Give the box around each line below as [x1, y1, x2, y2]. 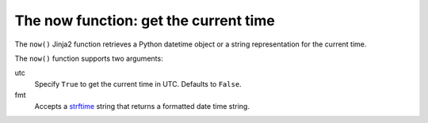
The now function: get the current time [14, 12, 275, 29]
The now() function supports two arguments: [14, 54, 163, 63]
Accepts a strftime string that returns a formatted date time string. [34, 101, 250, 110]
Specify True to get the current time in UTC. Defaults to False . [34, 79, 242, 88]
